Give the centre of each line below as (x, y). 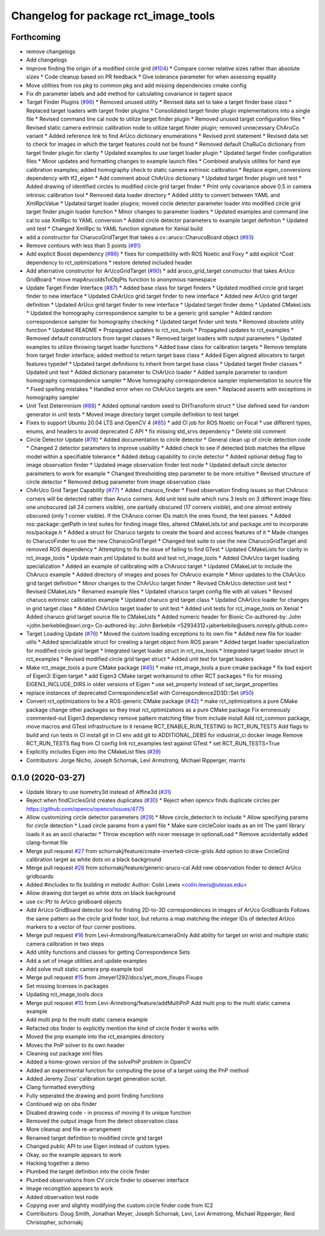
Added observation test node (62, 1197)
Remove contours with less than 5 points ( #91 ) (84, 246)
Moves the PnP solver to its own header (76, 1045)
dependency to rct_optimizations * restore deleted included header (109, 262)
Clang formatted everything (60, 1087)
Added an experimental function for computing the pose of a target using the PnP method (138, 1070)
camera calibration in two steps (65, 944)
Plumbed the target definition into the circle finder (88, 1171)
